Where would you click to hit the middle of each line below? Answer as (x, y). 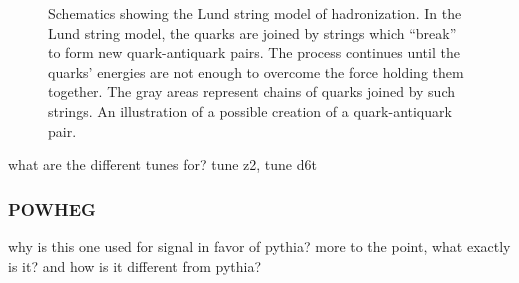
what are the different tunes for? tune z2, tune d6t (162, 164)
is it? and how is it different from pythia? (135, 265)
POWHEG (52, 208)
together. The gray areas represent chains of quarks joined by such (251, 91)
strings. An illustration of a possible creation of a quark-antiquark (250, 110)
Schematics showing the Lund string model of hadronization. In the (255, 13)
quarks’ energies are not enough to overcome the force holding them (256, 71)
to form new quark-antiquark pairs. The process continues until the (254, 52)
